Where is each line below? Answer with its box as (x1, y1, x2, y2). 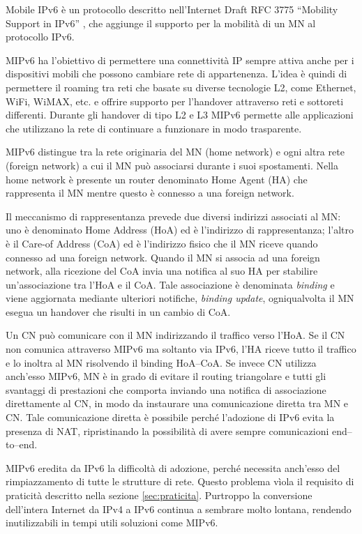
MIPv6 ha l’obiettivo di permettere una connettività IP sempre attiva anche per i (6, 52, 354, 67)
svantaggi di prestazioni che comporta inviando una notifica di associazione (6, 382, 326, 397)
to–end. (6, 437, 38, 452)
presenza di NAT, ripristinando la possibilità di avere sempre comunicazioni (6, 423, 329, 438)
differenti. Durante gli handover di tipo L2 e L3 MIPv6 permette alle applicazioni (6, 107, 354, 122)
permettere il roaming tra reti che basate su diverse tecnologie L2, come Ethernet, (6, 79, 356, 94)
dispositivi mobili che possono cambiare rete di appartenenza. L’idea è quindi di (6, 66, 347, 81)
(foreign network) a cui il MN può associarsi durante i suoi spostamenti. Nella (6, 158, 339, 172)
